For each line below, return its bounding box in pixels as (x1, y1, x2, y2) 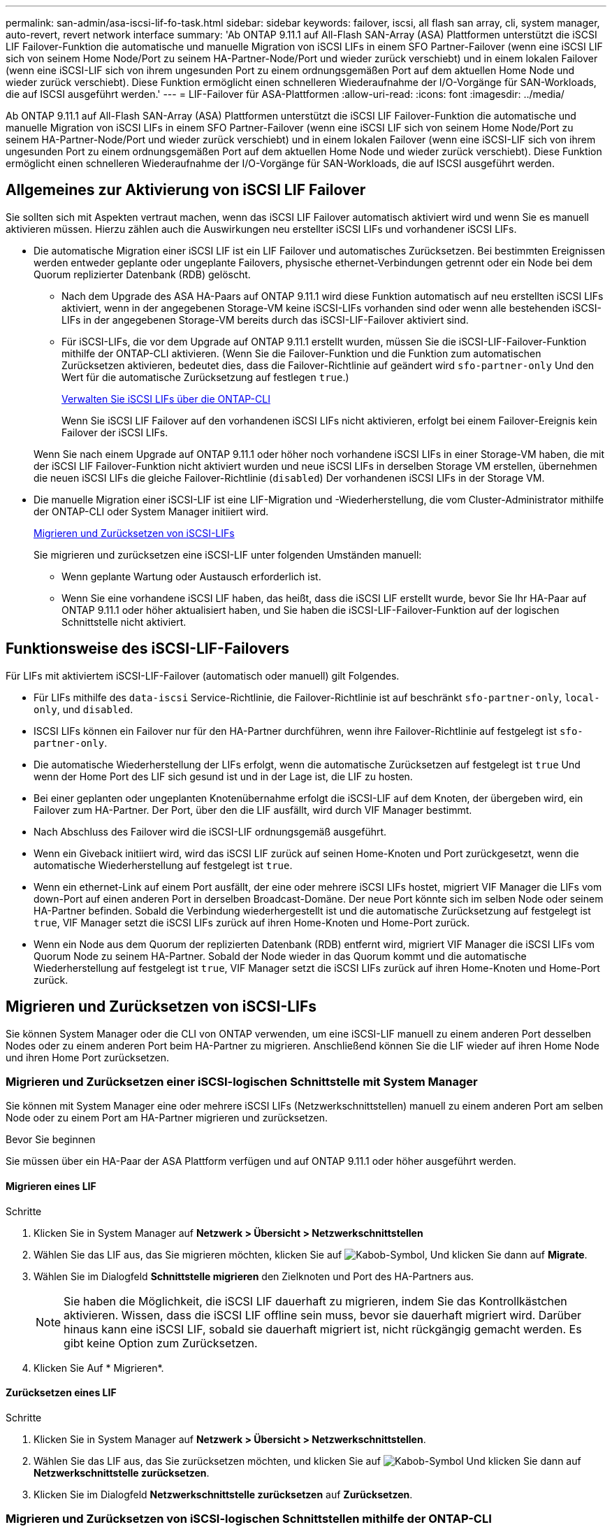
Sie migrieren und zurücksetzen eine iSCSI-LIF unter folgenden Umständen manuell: (34, 548, 422, 561)
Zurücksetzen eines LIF (6, 1386, 117, 1399)
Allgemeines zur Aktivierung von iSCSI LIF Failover (6, 181, 366, 199)
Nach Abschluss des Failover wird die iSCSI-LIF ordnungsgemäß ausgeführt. (34, 825, 387, 838)
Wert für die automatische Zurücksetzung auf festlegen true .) (61, 371, 349, 383)
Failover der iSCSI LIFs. (61, 426, 168, 438)
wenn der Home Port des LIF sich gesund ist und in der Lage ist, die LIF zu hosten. (34, 770, 413, 782)
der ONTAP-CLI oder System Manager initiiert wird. (34, 505, 269, 517)
